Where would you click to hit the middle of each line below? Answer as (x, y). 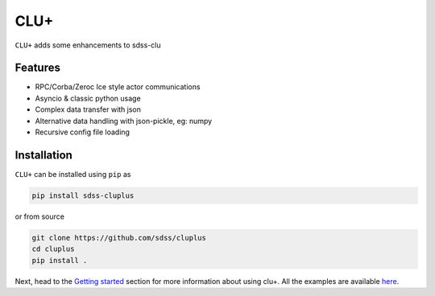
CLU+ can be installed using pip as (73, 174)
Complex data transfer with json (88, 109)
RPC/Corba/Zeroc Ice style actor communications (118, 87)
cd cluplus (53, 249)
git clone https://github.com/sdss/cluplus (119, 238)
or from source (39, 216)
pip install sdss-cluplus (83, 195)
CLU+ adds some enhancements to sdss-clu (88, 45)
